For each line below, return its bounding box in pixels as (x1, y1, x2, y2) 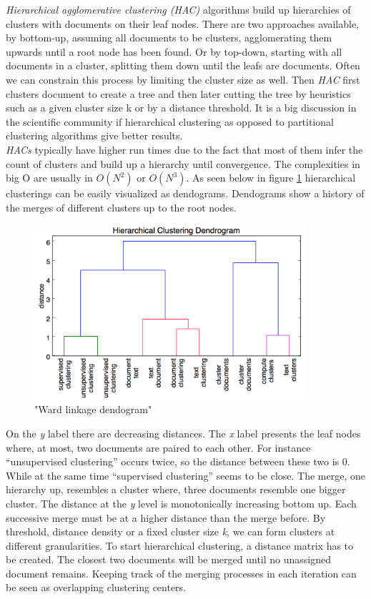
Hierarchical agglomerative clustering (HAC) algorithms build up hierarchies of (6, 2, 351, 16)
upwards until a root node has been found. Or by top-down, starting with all (6, 44, 342, 59)
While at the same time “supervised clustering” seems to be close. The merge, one (6, 467, 365, 482)
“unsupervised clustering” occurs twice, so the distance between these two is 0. (6, 454, 350, 469)
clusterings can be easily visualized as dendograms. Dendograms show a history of (6, 186, 365, 201)
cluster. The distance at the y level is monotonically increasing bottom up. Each (6, 495, 357, 510)
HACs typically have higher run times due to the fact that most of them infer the (6, 142, 363, 157)
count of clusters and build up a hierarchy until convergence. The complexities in (6, 156, 360, 171)
